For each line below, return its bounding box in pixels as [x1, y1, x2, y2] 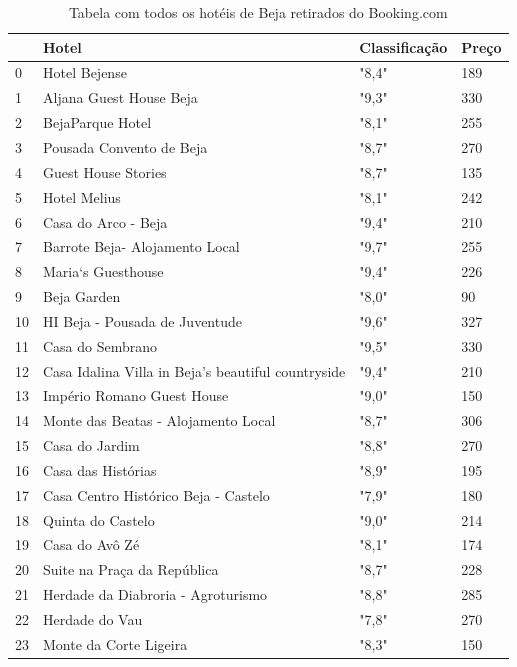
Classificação [359, 36, 448, 57]
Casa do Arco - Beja [43, 211, 168, 232]
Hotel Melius [43, 186, 121, 207]
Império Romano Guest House [43, 385, 229, 406]
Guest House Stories [43, 161, 167, 182]
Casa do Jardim [43, 435, 140, 456]
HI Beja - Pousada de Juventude [43, 310, 242, 331]
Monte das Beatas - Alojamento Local [43, 410, 276, 431]
